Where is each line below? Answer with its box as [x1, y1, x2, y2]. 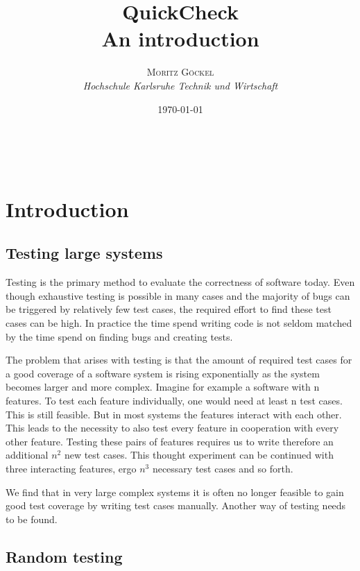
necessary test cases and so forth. [152, 461, 293, 475]
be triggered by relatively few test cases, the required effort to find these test [6, 302, 332, 316]
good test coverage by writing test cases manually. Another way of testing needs [6, 498, 346, 513]
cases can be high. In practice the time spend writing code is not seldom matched [6, 316, 352, 330]
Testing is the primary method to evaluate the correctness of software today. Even [6, 275, 355, 289]
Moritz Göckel [146, 65, 214, 79]
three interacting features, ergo [6, 461, 137, 475]
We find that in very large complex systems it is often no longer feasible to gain [6, 484, 344, 499]
